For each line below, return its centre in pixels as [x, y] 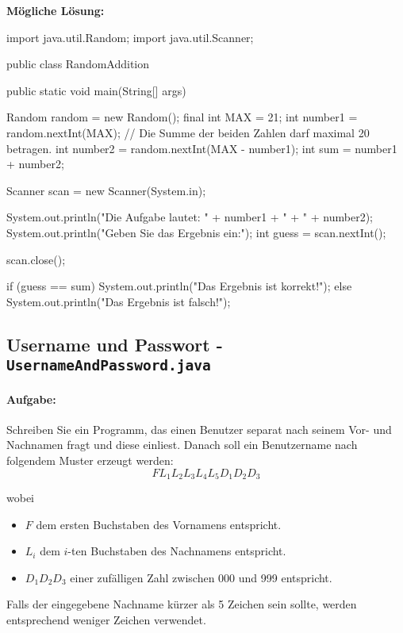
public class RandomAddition [78, 64]
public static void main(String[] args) [96, 90]
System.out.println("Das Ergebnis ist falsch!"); [119, 301]
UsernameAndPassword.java [109, 366]
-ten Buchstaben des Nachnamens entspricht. [177, 551]
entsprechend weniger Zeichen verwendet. [106, 620]
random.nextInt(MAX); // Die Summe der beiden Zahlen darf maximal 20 [188, 132]
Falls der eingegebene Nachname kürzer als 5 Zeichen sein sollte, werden [182, 604]
